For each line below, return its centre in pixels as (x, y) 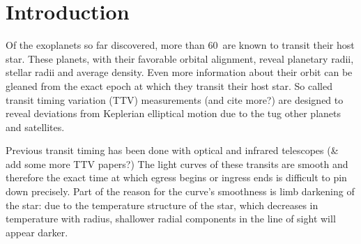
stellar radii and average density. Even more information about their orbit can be (179, 72)
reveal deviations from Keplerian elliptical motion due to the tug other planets (173, 113)
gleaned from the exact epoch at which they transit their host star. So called (169, 85)
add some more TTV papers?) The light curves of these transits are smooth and (177, 163)
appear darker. (37, 232)
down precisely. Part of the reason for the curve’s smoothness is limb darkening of (180, 191)
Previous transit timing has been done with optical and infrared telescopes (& (172, 150)
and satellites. (35, 127)
